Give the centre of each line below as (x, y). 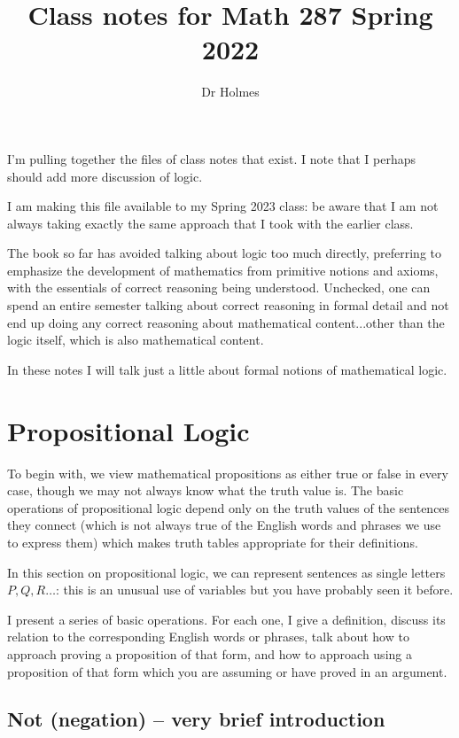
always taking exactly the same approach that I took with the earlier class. (210, 223)
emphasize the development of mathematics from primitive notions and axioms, (223, 270)
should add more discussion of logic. (105, 176)
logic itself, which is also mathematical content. (136, 340)
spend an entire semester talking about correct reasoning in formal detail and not (228, 305)
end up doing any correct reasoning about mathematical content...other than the (226, 322)
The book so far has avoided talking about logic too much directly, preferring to (224, 253)
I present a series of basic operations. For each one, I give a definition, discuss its (226, 619)
